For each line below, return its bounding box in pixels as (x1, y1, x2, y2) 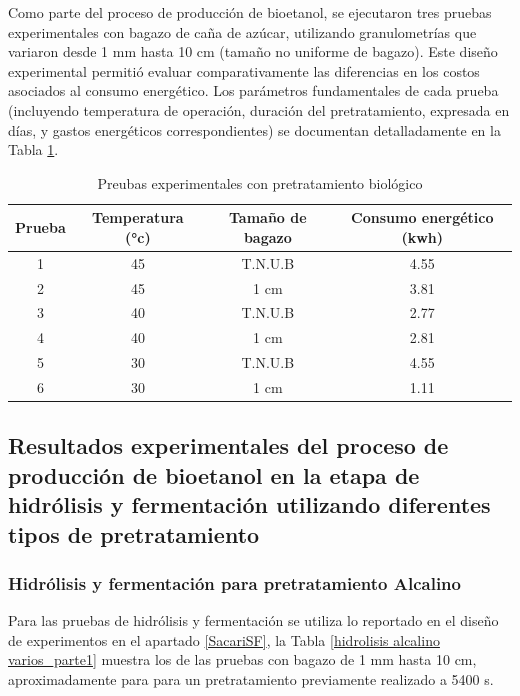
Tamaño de (229, 207, 307, 228)
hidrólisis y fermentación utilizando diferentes (8, 489, 491, 520)
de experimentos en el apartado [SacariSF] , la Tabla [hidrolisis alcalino (8, 629, 440, 650)
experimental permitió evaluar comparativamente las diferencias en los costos (8, 60, 480, 81)
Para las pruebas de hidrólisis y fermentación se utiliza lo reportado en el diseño (8, 610, 499, 631)
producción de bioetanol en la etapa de (8, 459, 420, 490)
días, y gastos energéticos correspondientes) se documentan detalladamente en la (8, 119, 501, 140)
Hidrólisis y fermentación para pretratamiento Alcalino (8, 570, 461, 595)
